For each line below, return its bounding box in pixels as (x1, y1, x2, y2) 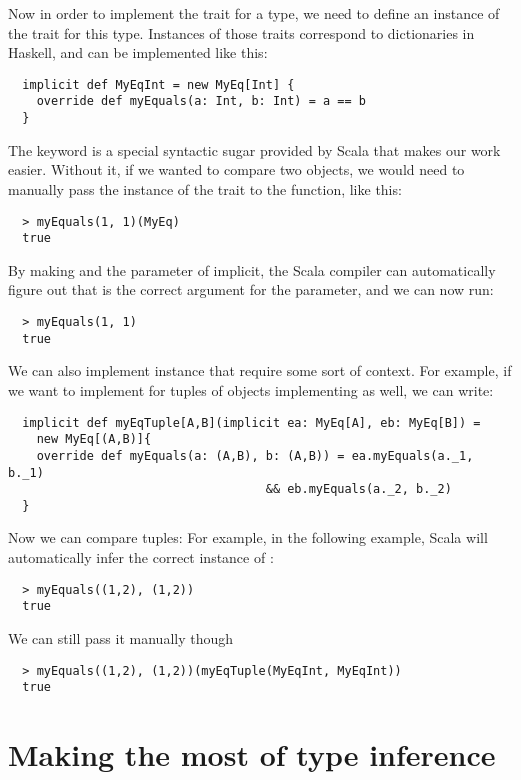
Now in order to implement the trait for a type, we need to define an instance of (8, 3, 500, 23)
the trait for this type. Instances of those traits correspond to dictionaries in (8, 22, 475, 43)
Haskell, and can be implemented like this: (8, 42, 268, 63)
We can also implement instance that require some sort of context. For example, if (8, 360, 512, 381)
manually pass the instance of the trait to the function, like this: (8, 178, 402, 199)
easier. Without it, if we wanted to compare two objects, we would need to (8, 159, 465, 180)
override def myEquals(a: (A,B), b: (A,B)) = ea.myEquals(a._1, (36, 448, 474, 463)
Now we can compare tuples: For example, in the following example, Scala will (8, 527, 488, 548)
